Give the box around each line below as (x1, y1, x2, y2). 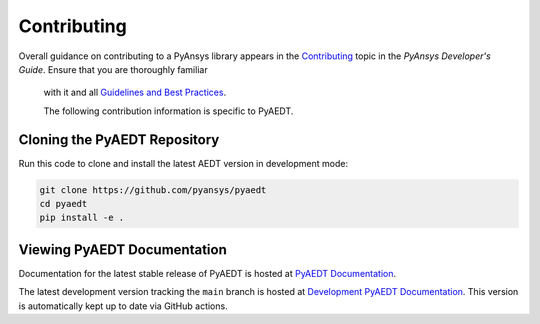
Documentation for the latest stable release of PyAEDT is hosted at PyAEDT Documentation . (18, 267, 397, 279)
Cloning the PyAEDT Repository (18, 131, 220, 148)
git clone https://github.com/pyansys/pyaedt (39, 184, 267, 195)
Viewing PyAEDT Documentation (18, 241, 227, 258)
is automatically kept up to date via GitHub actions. (18, 300, 229, 312)
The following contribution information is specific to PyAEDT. (43, 105, 294, 117)
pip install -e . (39, 212, 125, 224)
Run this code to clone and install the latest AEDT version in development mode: (18, 157, 349, 169)
